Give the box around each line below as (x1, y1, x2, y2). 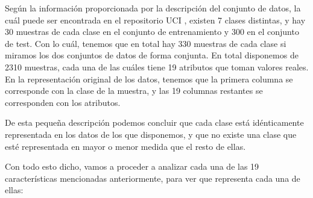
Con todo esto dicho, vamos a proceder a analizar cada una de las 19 (5, 160, 259, 173)
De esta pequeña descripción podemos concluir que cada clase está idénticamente (5, 116, 304, 129)
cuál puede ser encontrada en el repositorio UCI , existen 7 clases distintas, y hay (5, 13, 306, 26)
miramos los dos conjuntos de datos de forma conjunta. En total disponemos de (5, 49, 299, 61)
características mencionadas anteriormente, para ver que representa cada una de (5, 172, 300, 184)
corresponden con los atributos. (5, 96, 121, 108)
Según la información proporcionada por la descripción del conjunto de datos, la (5, 2, 301, 14)
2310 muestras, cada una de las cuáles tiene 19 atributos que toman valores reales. (5, 60, 309, 73)
